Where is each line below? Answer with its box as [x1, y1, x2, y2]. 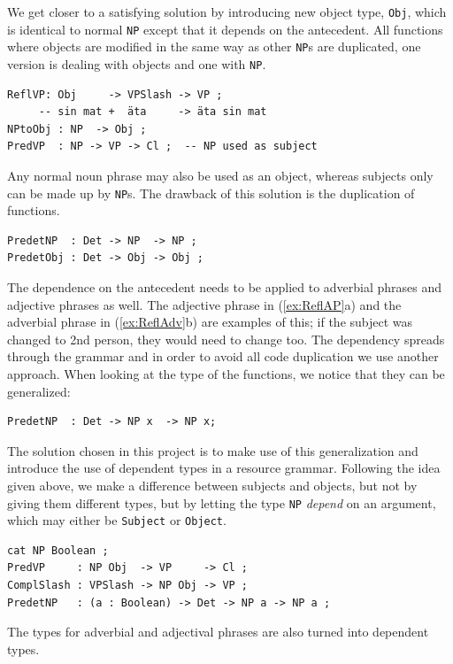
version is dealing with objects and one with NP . [7, 54, 266, 73]
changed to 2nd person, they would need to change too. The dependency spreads [7, 329, 445, 348]
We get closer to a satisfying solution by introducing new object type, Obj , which [7, 3, 447, 20]
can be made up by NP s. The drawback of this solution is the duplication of [7, 183, 415, 202]
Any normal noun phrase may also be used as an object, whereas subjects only [7, 166, 434, 184]
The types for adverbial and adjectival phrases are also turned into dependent [7, 622, 429, 641]
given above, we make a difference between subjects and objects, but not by [7, 475, 418, 494]
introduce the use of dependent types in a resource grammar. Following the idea [7, 459, 441, 477]
